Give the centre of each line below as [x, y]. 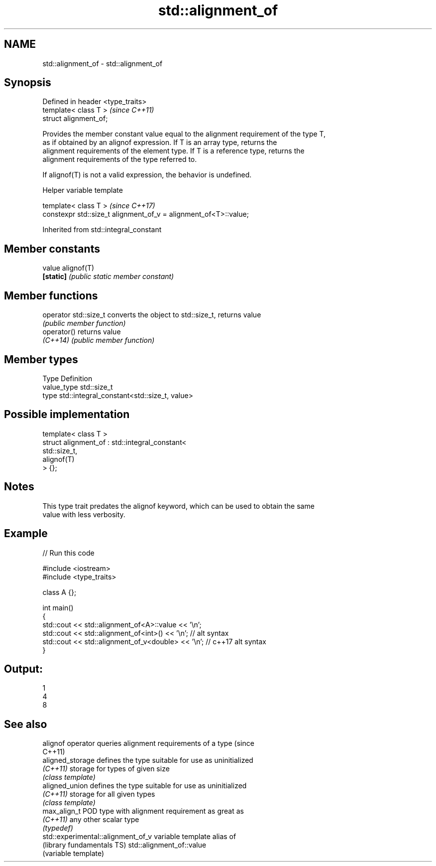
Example [26, 534]
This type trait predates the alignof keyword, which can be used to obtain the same [178, 506]
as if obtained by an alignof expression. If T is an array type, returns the [160, 143]
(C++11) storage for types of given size [106, 769]
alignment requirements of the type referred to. [120, 159]
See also [26, 724]
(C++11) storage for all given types [99, 794]
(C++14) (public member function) [99, 340]
